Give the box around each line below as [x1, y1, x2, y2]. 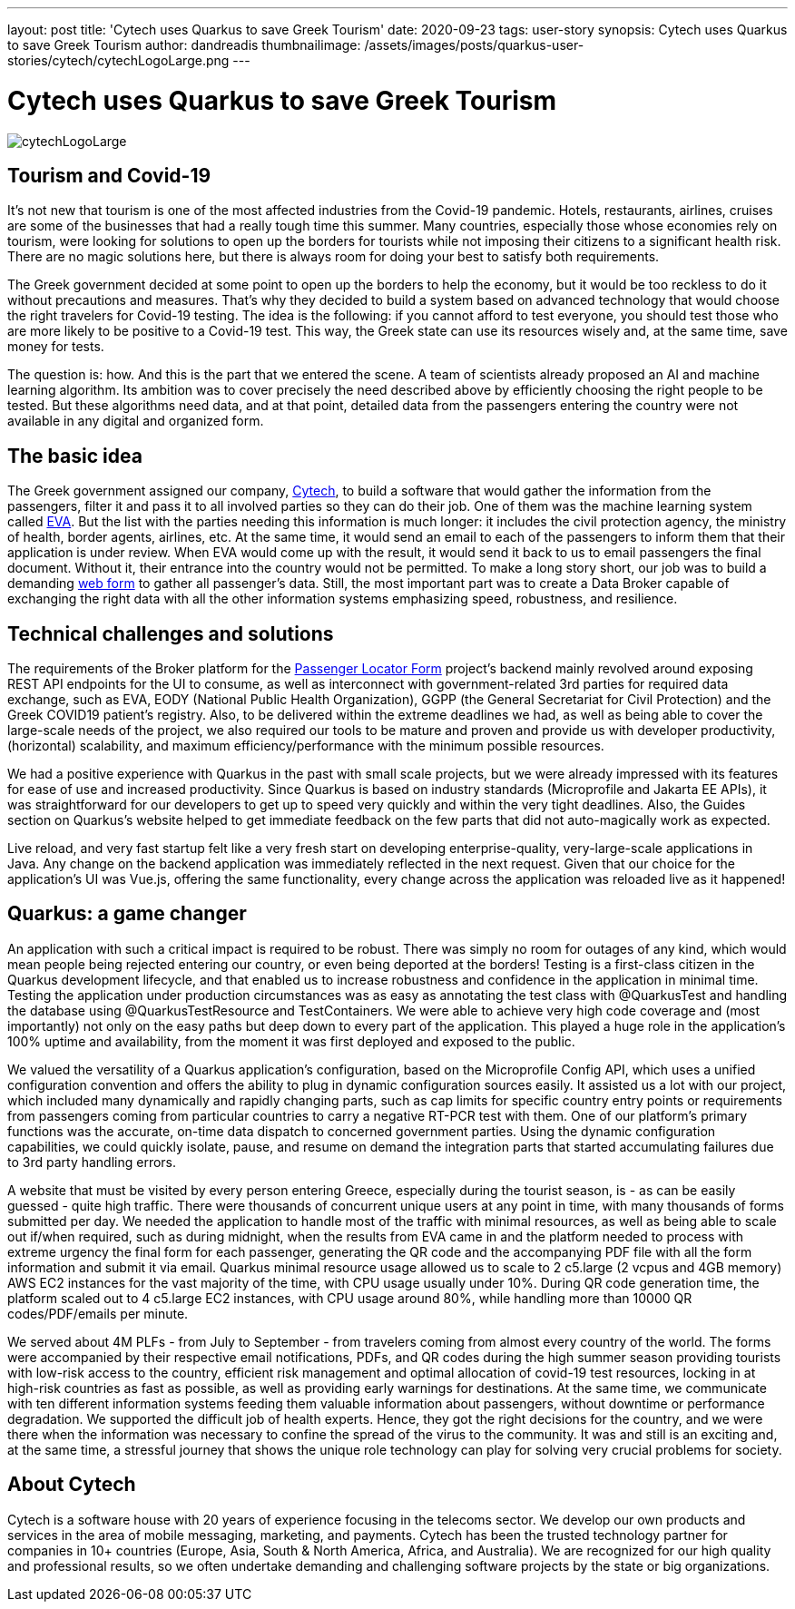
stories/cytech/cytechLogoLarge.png [7, 53, 230, 68]
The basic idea [7, 444, 142, 467]
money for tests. [7, 338, 104, 355]
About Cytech [7, 1473, 136, 1496]
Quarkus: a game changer [7, 902, 247, 926]
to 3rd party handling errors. [7, 1153, 177, 1170]
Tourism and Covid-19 [7, 163, 211, 187]
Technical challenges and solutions [7, 622, 334, 645]
